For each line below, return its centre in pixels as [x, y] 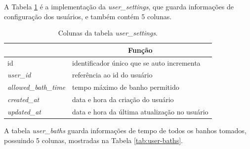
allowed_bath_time [37, 87]
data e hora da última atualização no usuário [140, 112]
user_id [19, 75]
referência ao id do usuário [112, 75]
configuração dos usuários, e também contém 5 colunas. [88, 16]
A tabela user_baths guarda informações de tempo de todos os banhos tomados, [125, 130]
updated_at [24, 112]
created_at [23, 99]
